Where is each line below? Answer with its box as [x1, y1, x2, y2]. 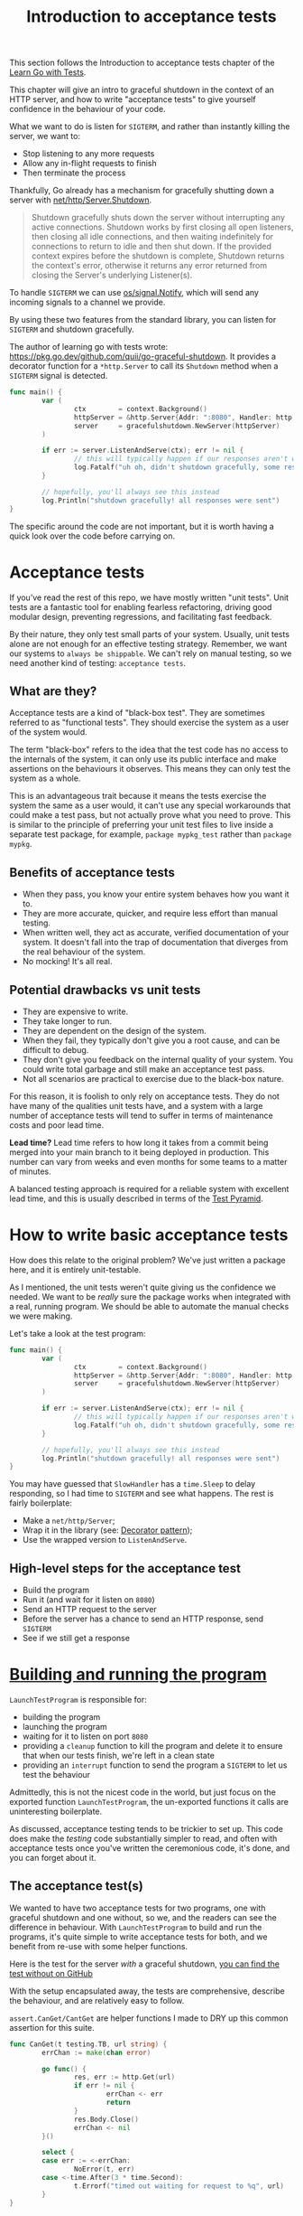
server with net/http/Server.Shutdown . [9, 194, 152, 205]
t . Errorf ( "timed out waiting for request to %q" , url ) [73, 2181, 284, 2191]
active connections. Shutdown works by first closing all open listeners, [31, 221, 294, 232]
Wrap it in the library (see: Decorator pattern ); [22, 1525, 193, 1535]
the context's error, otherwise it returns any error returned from [31, 260, 268, 271]
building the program [22, 1712, 101, 1723]
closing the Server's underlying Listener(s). [31, 269, 193, 281]
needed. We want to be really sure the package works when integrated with [9, 1291, 291, 1302]
